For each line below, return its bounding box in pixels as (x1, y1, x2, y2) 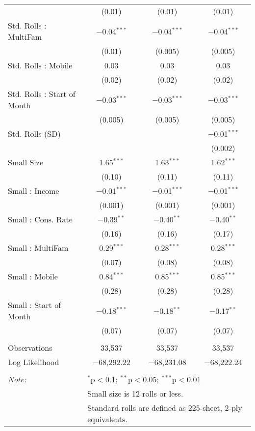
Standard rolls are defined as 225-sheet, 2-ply (87, 402, 242, 413)
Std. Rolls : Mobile (8, 60, 73, 71)
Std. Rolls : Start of (8, 88, 76, 99)
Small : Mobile (8, 271, 58, 282)
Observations (8, 342, 52, 353)
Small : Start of (8, 299, 61, 310)
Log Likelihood (8, 356, 59, 368)
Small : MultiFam (8, 242, 69, 253)
